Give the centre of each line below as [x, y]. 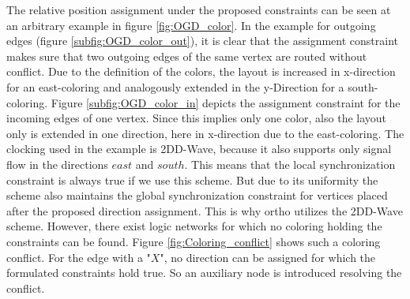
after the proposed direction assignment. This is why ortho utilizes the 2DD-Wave [205, 210]
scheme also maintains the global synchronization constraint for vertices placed [197, 195]
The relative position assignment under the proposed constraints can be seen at [199, 9]
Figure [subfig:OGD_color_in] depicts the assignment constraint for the [226, 102]
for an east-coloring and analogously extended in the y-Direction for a [175, 86]
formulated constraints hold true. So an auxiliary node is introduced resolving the [204, 273]
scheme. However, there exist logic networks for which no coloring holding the [194, 226]
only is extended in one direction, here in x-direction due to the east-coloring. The [205, 133]
